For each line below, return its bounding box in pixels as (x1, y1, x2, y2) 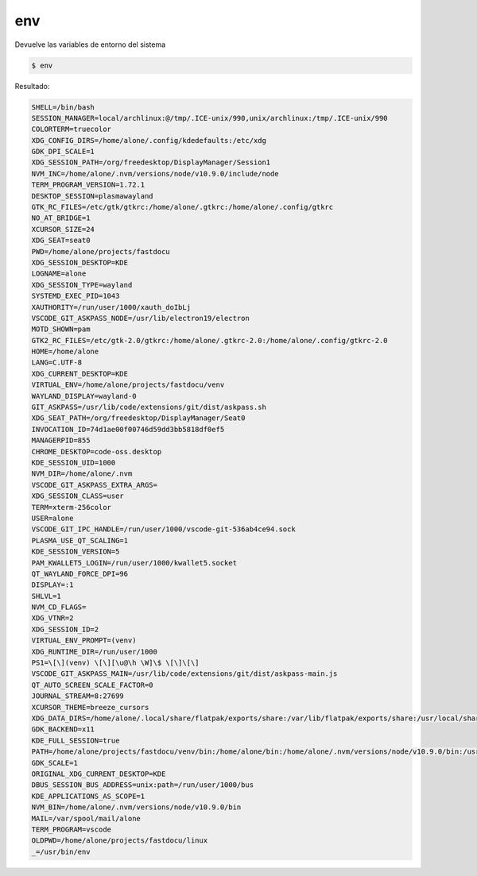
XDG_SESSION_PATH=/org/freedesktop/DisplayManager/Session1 (31, 158, 271, 167)
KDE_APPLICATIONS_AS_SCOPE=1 (31, 791, 145, 801)
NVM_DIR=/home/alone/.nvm (31, 469, 133, 478)
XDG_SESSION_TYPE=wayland (31, 280, 133, 289)
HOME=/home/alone (31, 347, 99, 357)
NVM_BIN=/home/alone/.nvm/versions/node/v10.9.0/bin (31, 803, 242, 812)
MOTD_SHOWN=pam (31, 325, 91, 334)
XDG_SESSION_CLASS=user (31, 492, 125, 500)
